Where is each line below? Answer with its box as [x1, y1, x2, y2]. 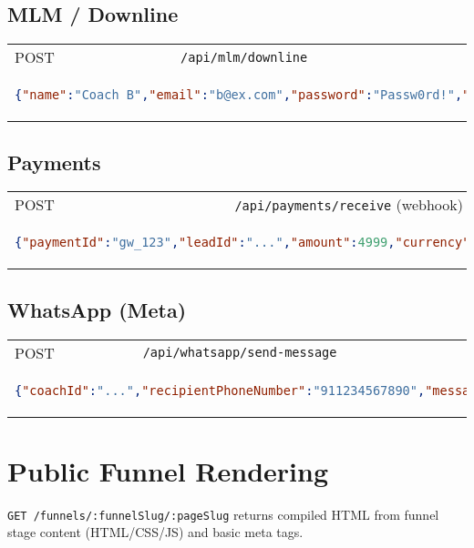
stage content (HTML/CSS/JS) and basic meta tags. [7, 523, 304, 542]
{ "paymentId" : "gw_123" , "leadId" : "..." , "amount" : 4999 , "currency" [15, 235, 470, 250]
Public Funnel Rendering [7, 452, 329, 489]
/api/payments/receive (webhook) [234, 194, 463, 216]
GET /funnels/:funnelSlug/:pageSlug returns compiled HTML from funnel [7, 504, 439, 523]
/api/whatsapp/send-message [142, 345, 337, 360]
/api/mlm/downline [180, 49, 308, 65]
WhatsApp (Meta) [7, 295, 187, 323]
